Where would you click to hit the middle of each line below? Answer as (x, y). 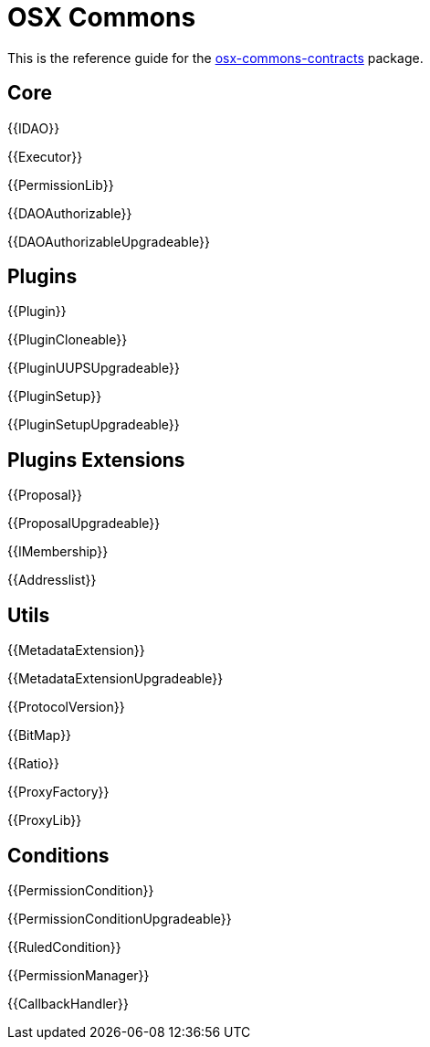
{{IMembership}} (58, 552)
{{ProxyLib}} (45, 820)
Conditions (58, 855)
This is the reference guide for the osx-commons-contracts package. (215, 58)
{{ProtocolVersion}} (66, 707)
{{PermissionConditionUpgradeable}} (120, 918)
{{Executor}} (45, 156)
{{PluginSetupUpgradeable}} (94, 425)
